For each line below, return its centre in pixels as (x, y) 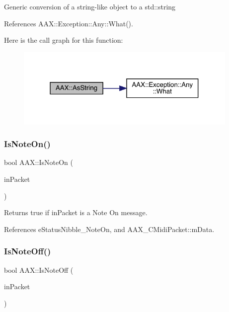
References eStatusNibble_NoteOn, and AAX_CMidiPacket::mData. (109, 229)
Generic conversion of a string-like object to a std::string (90, 6)
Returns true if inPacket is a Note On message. (76, 212)
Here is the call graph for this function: (64, 40)
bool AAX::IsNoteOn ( (38, 162)
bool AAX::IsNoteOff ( (39, 270)
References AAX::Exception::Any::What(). (69, 23)
